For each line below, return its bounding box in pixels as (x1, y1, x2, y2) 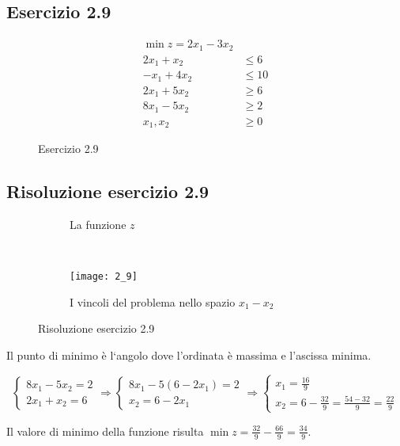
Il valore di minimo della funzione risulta (6, 422, 204, 439)
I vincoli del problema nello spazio (70, 293, 236, 310)
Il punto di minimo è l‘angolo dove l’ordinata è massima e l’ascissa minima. (6, 346, 372, 363)
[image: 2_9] (70, 271, 138, 283)
